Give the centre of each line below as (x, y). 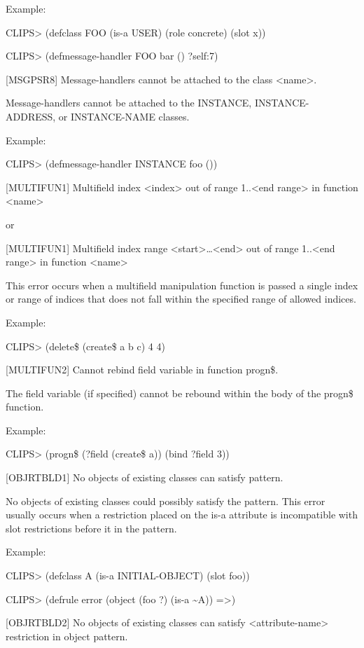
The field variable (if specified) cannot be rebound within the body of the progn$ (180, 393)
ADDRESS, (31, 116)
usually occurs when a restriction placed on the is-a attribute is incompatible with (182, 515)
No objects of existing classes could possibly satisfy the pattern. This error (166, 501)
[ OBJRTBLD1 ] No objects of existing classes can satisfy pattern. (145, 477)
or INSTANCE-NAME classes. (124, 116)
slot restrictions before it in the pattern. (91, 528)
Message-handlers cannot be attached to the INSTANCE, (129, 103)
